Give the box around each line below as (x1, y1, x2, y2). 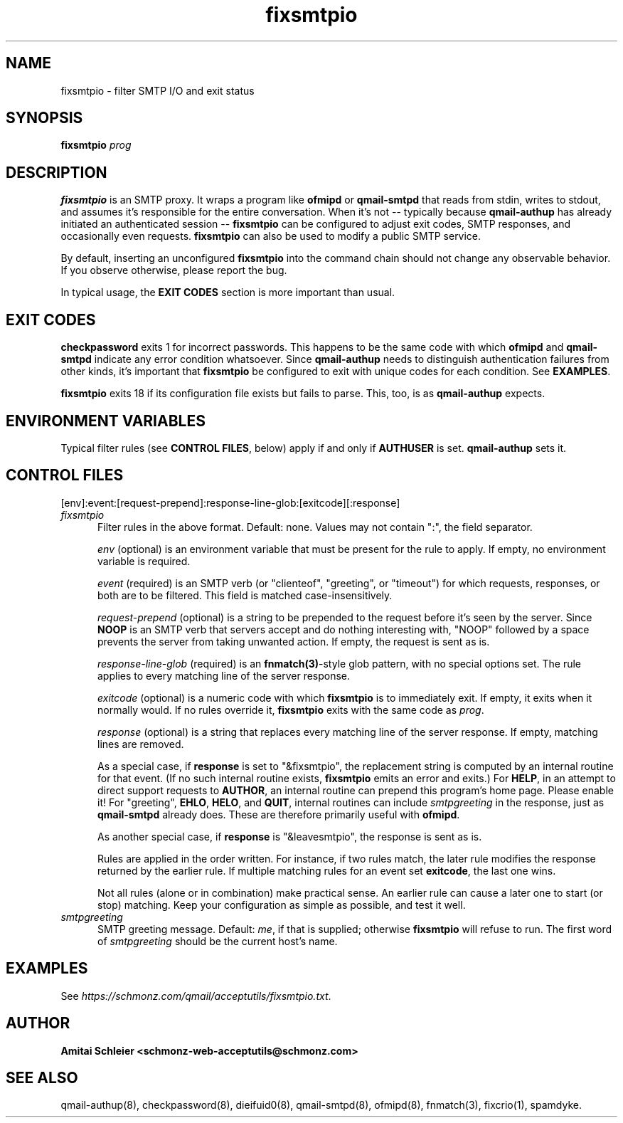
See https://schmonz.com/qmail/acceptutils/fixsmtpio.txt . (60, 989, 331, 1002)
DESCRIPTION (6, 163, 107, 181)
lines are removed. (97, 737, 184, 750)
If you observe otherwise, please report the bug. (60, 264, 287, 277)
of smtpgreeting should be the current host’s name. (97, 934, 338, 947)
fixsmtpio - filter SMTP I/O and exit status (60, 84, 255, 97)
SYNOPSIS (6, 109, 83, 127)
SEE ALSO (6, 1068, 78, 1087)
